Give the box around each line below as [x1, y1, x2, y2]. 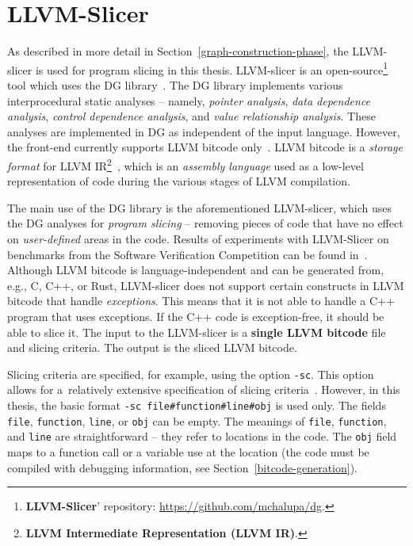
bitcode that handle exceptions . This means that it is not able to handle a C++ [7, 292, 395, 309]
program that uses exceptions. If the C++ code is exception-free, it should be [7, 307, 384, 324]
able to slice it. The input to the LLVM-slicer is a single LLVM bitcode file [7, 323, 386, 340]
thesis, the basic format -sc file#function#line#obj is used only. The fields [7, 396, 386, 413]
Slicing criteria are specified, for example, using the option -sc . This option [7, 365, 374, 382]
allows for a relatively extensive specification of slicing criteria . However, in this [7, 381, 400, 398]
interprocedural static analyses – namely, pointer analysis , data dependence [7, 92, 371, 109]
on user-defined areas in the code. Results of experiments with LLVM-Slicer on [7, 230, 389, 246]
